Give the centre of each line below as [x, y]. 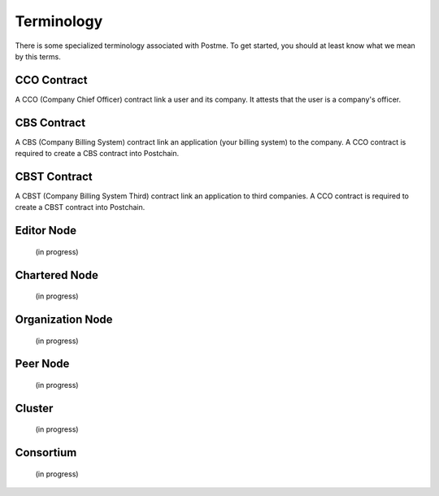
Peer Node [42, 364]
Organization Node [64, 320]
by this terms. [38, 56]
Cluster [34, 408]
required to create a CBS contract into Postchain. [97, 154]
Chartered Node [57, 275]
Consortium [46, 452]
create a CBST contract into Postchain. [80, 207]
